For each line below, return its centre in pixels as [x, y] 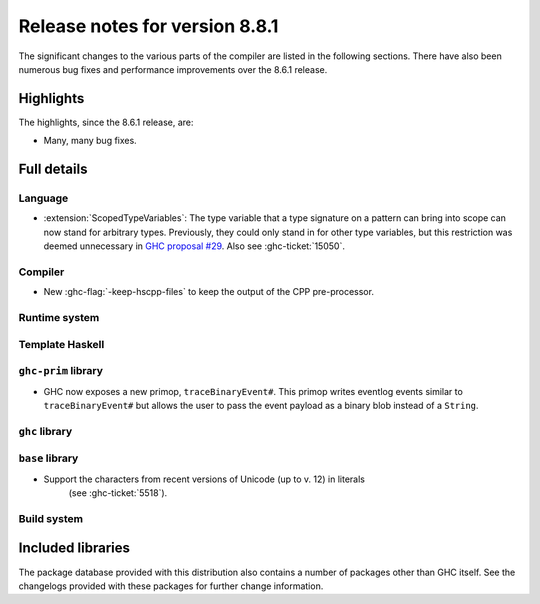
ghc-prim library [61, 371]
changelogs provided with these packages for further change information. [171, 586]
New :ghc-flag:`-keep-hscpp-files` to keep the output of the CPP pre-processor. [209, 292]
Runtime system [59, 318]
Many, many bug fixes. [90, 141]
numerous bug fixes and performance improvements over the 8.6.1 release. [173, 69]
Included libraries [74, 548]
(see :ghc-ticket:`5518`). [118, 493]
